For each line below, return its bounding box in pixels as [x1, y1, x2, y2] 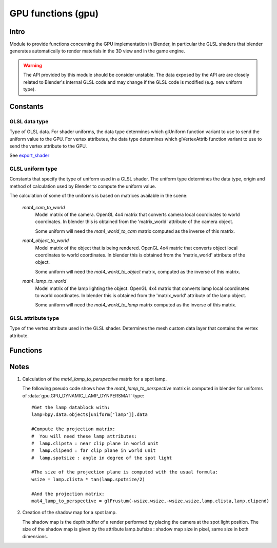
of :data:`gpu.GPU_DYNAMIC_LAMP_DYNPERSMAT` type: [22, 392, 145, 398]
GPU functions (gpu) [9, 8, 99, 19]
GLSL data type [9, 118, 49, 125]
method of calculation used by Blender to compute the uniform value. [9, 183, 156, 189]
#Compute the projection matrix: [31, 426, 115, 432]
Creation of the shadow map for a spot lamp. [22, 509, 117, 516]
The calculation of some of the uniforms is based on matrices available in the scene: [9, 193, 188, 199]
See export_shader [9, 152, 50, 159]
